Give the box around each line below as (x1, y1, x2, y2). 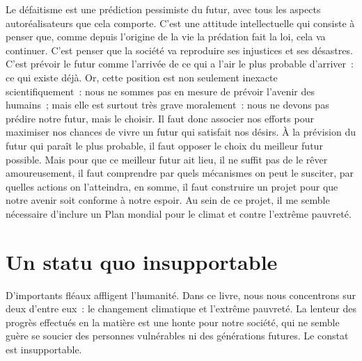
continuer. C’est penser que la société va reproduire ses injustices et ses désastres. (6, 42, 353, 57)
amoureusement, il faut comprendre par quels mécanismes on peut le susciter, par (6, 166, 354, 180)
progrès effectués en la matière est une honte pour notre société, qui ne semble (6, 314, 340, 329)
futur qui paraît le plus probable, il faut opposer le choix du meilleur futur (6, 138, 323, 152)
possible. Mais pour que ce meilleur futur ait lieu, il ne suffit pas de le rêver (6, 152, 328, 166)
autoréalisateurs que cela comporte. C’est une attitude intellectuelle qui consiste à (6, 15, 355, 30)
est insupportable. (6, 342, 82, 356)
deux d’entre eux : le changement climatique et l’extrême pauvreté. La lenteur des (6, 301, 356, 316)
